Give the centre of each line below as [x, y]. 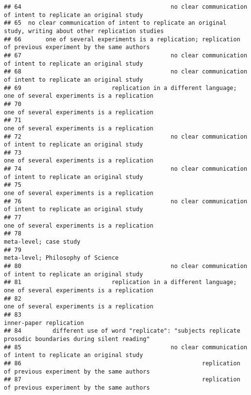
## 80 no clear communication [126, 266]
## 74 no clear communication [126, 169]
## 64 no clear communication [126, 7]
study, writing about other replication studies [84, 31]
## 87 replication [122, 380]
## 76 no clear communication [126, 201]
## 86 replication [122, 363]
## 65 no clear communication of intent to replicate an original [115, 23]
